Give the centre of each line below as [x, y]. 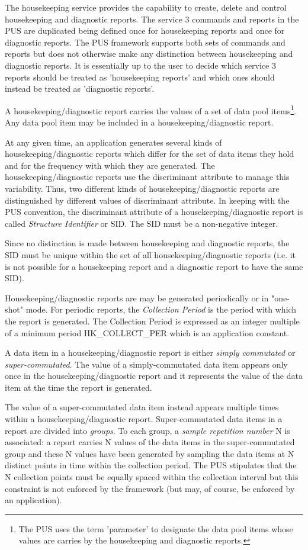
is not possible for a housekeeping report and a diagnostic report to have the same [154, 266]
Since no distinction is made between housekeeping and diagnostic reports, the [147, 243]
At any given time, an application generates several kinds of [113, 142]
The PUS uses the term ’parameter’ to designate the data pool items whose [156, 528]
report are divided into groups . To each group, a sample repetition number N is [147, 430]
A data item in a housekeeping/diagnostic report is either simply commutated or [150, 353]
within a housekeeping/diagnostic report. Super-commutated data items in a [144, 419]
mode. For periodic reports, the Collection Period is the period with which [161, 309]
